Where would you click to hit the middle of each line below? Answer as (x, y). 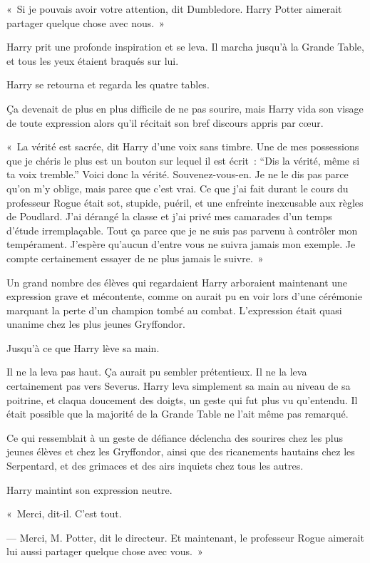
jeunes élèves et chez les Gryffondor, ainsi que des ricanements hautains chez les (181, 451)
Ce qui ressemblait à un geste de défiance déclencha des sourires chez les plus (175, 437)
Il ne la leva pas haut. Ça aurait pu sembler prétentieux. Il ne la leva (157, 372)
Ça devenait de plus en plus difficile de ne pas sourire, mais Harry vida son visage (185, 108)
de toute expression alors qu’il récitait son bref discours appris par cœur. (165, 122)
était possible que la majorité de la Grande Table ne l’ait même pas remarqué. (178, 414)
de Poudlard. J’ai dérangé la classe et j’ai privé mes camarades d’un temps (169, 216)
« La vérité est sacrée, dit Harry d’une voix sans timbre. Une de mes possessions (183, 146)
